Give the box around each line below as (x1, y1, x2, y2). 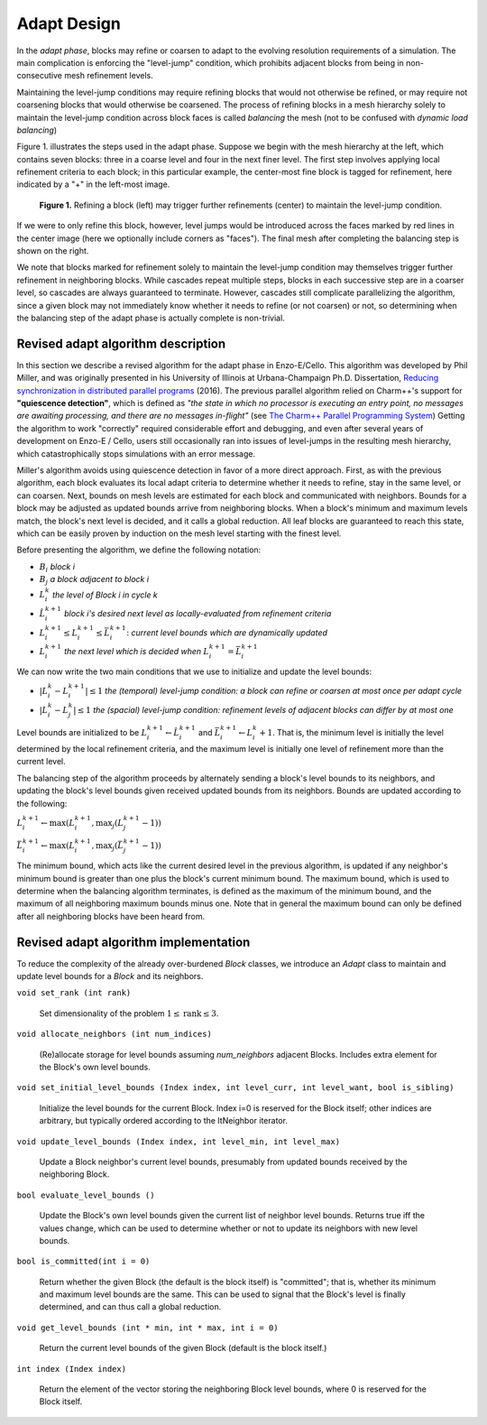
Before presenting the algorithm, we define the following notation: (16, 544, 262, 555)
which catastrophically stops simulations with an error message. (16, 448, 256, 459)
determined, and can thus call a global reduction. (39, 1301, 222, 1312)
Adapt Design (16, 14, 121, 33)
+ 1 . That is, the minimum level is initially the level (258, 727, 444, 738)
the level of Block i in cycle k (52, 589, 158, 600)
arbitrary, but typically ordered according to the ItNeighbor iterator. (39, 1115, 289, 1126)
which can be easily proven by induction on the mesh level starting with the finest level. (16, 528, 342, 539)
